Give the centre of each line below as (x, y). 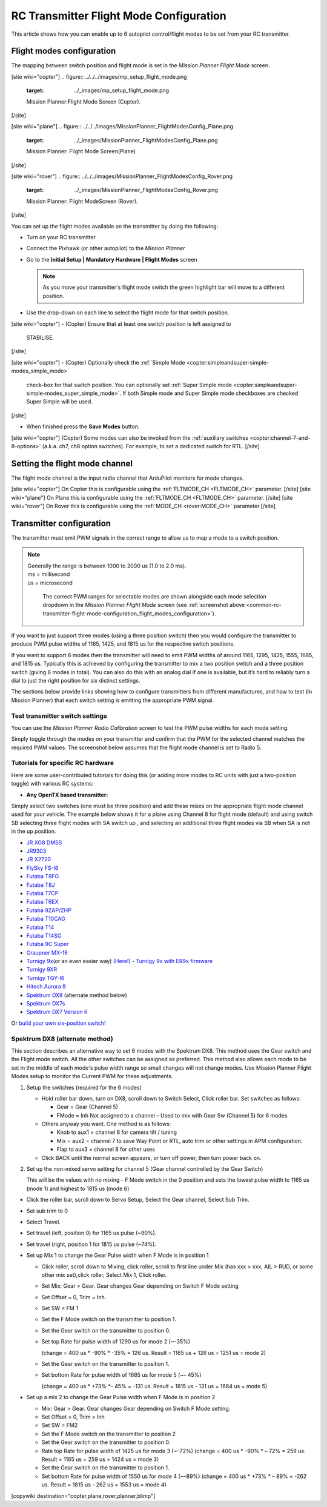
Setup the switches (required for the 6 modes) (84, 1087)
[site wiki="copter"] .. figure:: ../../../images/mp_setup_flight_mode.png (99, 76)
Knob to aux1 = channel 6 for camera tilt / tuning (117, 1132)
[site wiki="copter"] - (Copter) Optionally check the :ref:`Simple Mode (98, 362)
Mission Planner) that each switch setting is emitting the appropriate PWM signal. (113, 700)
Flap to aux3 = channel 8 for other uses (106, 1149)
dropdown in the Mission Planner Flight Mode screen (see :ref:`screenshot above (144, 605)
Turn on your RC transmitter (61, 237)
